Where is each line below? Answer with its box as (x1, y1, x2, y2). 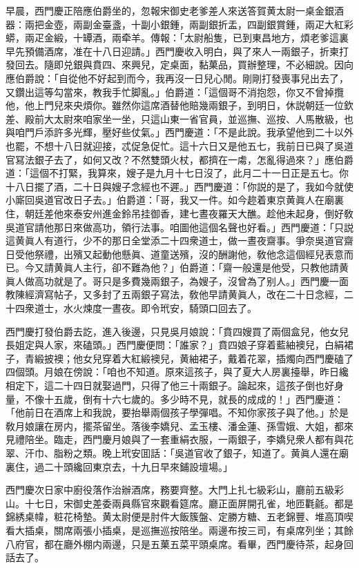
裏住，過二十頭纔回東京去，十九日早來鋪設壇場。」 (6, 459, 233, 473)
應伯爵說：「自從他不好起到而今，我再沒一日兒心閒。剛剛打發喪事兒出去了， (6, 70, 349, 85)
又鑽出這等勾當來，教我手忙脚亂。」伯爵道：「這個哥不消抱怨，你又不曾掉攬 (6, 84, 344, 99)
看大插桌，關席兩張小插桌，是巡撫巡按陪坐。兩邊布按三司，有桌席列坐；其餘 (6, 522, 353, 537)
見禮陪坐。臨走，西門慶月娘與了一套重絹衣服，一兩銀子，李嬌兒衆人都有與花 (6, 432, 353, 447)
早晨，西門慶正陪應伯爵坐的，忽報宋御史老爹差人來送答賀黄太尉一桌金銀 (6, 3, 334, 17)
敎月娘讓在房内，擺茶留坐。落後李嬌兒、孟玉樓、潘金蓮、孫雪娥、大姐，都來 (6, 418, 353, 433)
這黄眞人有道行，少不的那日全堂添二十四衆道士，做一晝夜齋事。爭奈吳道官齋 (6, 233, 353, 248)
